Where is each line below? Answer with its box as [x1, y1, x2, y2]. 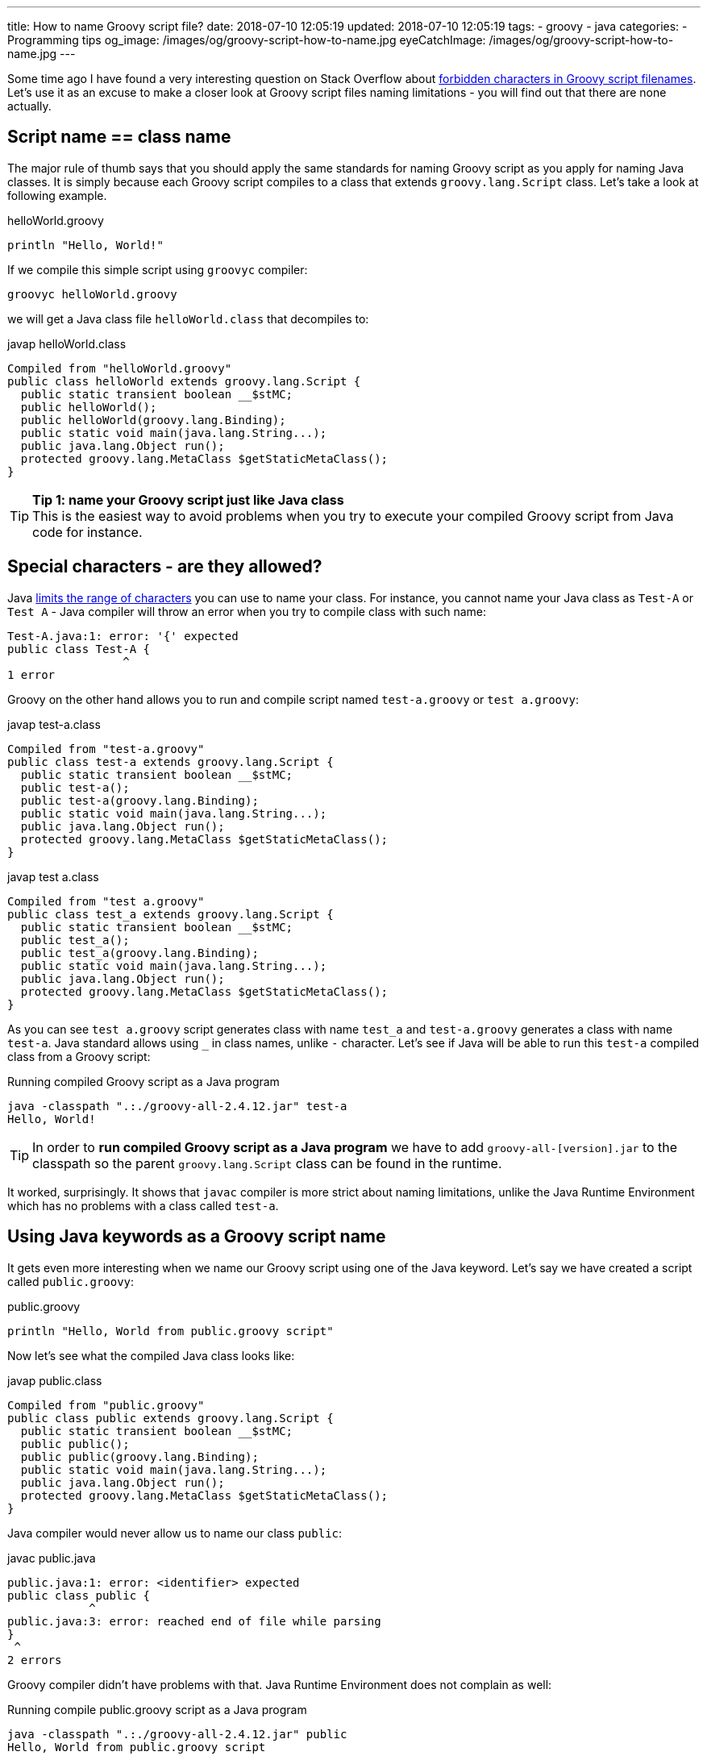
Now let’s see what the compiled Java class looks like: [7, 1348, 295, 1363]
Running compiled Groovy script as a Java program [7, 1074, 280, 1088]
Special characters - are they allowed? [7, 556, 322, 577]
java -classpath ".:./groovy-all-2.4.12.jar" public [7, 1727, 347, 1741]
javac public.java [7, 1550, 96, 1565]
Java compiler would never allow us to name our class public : [7, 1525, 343, 1540]
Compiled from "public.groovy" [7, 1398, 205, 1412]
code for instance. [32, 523, 143, 540]
